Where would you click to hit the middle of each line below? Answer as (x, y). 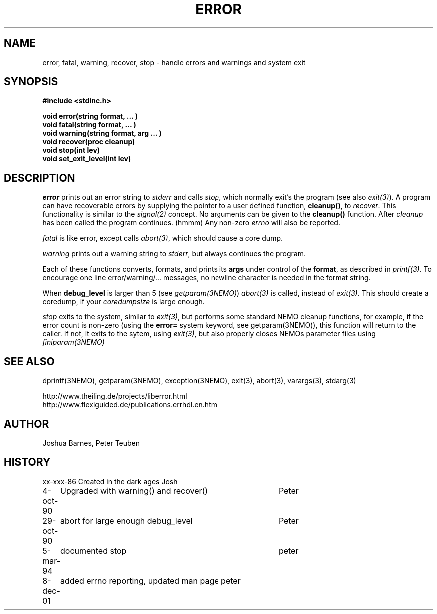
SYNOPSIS (31, 82)
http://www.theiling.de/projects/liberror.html (115, 396)
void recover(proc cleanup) (89, 142)
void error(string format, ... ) (90, 116)
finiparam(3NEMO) (74, 342)
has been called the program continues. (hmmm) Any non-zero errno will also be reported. (191, 223)
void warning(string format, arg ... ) (102, 133)
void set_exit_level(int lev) (87, 159)
